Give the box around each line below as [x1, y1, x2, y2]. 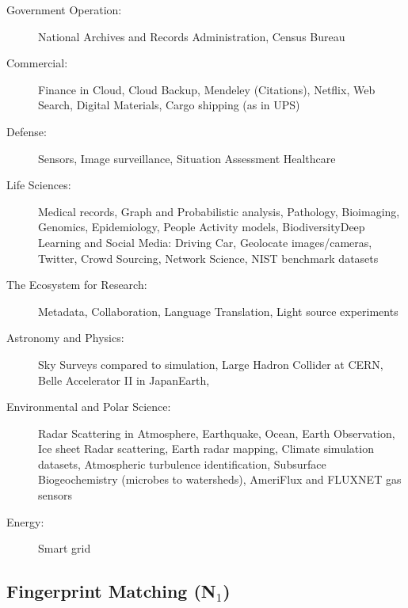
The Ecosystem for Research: [6, 276, 147, 293]
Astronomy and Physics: [6, 329, 124, 346]
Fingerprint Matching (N [6, 579, 216, 603]
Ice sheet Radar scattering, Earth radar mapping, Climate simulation [38, 440, 374, 457]
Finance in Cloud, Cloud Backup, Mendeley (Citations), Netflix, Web [38, 81, 376, 97]
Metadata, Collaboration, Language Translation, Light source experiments [38, 302, 398, 319]
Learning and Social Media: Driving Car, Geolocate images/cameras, [38, 234, 372, 250]
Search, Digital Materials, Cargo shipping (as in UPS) [38, 97, 300, 113]
